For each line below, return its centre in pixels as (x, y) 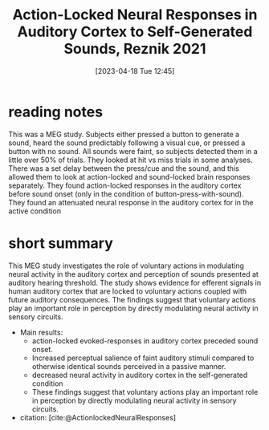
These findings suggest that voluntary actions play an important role (145, 391)
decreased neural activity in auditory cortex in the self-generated (140, 375)
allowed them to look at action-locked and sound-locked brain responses (129, 176)
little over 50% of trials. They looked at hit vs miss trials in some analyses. (130, 160)
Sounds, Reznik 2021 (135, 49)
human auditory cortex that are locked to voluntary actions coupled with (128, 291)
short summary (61, 243)
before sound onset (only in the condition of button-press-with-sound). (126, 193)
